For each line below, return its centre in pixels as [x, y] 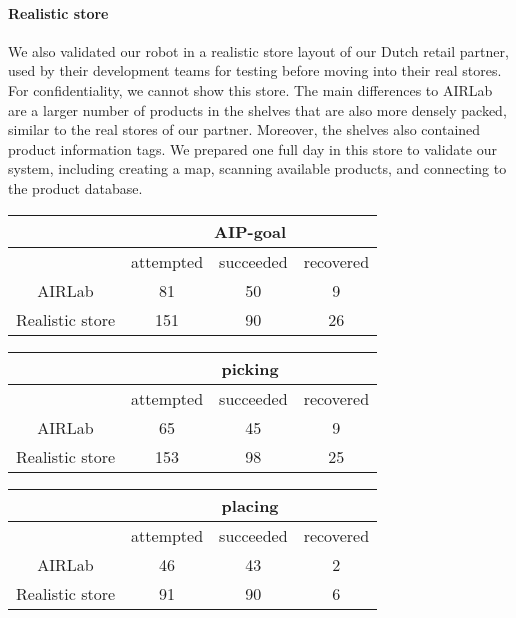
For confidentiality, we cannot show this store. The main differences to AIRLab [250, 89]
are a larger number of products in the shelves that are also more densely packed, [257, 109]
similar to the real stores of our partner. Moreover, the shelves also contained [244, 129]
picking [250, 368]
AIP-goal [250, 231]
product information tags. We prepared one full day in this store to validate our [252, 148]
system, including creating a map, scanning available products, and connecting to [257, 168]
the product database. [75, 187]
